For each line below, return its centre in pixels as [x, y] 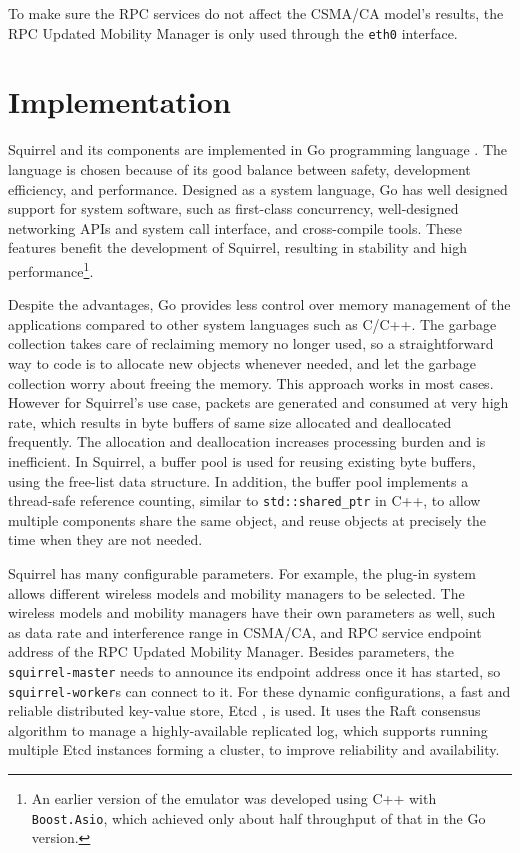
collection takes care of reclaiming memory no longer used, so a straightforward [251, 343]
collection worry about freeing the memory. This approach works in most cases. [251, 382]
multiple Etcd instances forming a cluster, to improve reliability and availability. [254, 749]
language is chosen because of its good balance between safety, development [239, 168]
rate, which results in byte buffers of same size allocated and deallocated [230, 421]
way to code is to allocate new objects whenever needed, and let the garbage [242, 362]
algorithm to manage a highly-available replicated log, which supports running [248, 729]
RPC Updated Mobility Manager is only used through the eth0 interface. [233, 32]
